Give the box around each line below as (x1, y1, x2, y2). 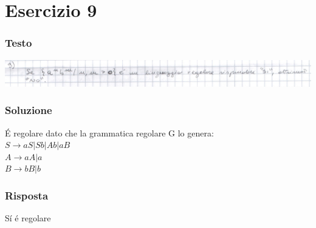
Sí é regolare (5, 212, 51, 224)
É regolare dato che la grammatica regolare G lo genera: (5, 126, 214, 139)
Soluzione (5, 102, 52, 118)
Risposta (5, 188, 49, 203)
